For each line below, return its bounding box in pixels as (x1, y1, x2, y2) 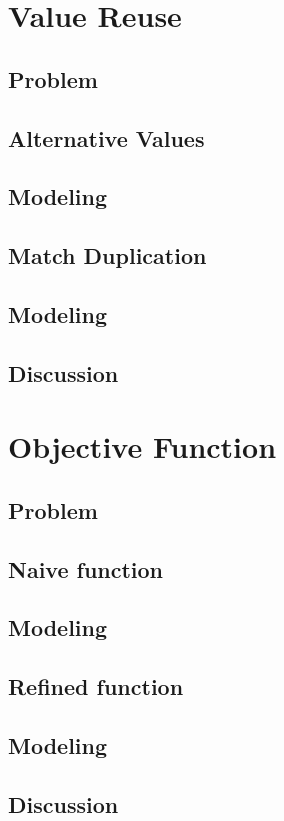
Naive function (8, 553, 164, 584)
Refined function (8, 671, 184, 702)
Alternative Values (8, 122, 205, 153)
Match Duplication (8, 240, 207, 271)
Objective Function (8, 426, 277, 467)
